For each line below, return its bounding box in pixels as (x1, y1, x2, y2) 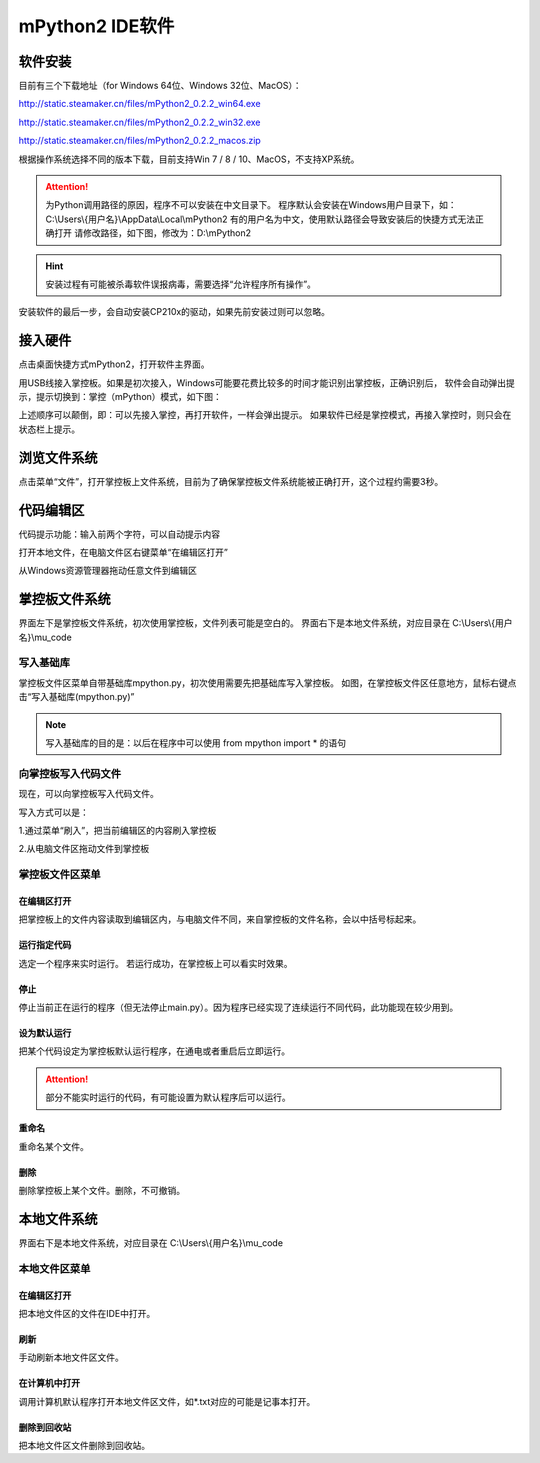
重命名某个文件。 (18, 1140, 89, 1152)
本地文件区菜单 (18, 1261, 91, 1275)
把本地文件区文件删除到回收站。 (18, 1440, 150, 1452)
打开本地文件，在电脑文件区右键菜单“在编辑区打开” (18, 546, 229, 559)
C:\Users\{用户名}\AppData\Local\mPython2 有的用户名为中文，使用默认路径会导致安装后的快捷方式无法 (45, 213, 475, 225)
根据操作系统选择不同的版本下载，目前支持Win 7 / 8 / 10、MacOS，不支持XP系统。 (18, 153, 360, 165)
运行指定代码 (18, 939, 72, 951)
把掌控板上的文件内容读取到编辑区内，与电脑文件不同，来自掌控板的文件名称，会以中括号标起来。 (18, 913, 422, 925)
